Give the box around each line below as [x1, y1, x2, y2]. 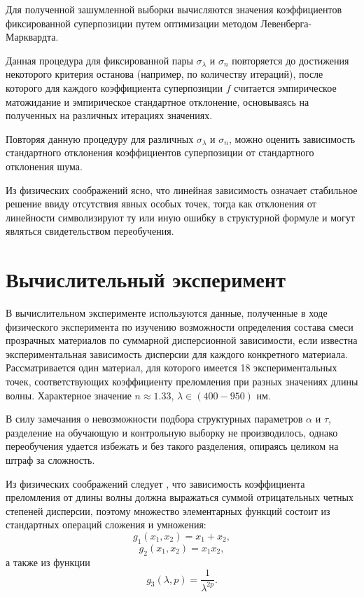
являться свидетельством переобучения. [6, 224, 174, 238]
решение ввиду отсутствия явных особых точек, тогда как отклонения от [6, 196, 316, 211]
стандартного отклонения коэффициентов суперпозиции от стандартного [6, 145, 314, 160]
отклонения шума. [6, 158, 83, 173]
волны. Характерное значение [6, 387, 132, 402]
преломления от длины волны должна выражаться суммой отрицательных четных [6, 490, 353, 505]
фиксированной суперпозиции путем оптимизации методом [6, 15, 258, 30]
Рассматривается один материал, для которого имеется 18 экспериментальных [6, 360, 337, 375]
